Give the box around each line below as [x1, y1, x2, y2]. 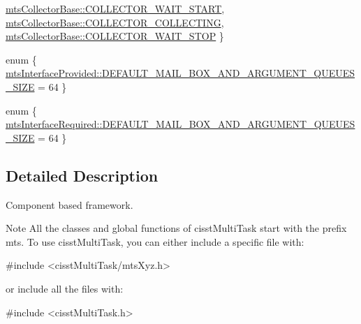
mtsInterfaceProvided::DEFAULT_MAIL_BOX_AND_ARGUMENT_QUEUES [6, 66, 355, 80]
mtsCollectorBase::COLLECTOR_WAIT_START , [6, 1, 225, 15]
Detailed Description [6, 164, 159, 186]
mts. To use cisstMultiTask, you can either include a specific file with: [6, 234, 304, 249]
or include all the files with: [6, 281, 124, 295]
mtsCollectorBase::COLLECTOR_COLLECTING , [6, 15, 224, 29]
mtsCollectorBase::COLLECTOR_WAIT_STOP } [6, 29, 224, 43]
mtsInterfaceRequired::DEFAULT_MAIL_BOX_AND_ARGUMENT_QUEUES [6, 117, 355, 131]
